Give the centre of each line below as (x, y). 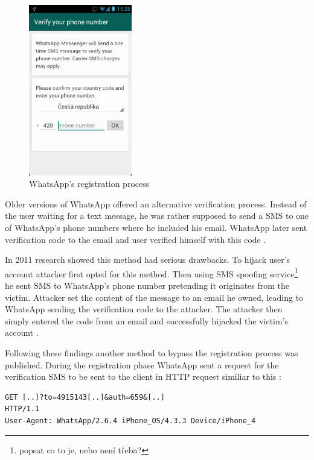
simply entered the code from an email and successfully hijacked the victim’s (147, 320)
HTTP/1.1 (22, 409)
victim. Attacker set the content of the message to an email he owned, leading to (154, 297)
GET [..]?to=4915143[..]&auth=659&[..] (85, 397)
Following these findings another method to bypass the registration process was (152, 353)
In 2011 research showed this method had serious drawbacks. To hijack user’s (148, 260)
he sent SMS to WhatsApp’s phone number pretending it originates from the (147, 285)
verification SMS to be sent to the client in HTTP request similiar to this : (143, 377)
